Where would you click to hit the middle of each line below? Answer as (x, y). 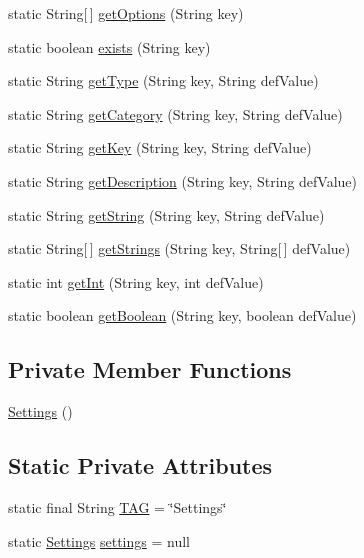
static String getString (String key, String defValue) (166, 214)
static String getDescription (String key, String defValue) (183, 180)
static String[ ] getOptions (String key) (126, 13)
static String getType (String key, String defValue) (163, 80)
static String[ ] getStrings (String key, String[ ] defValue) (179, 248)
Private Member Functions (150, 369)
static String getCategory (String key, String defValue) (175, 113)
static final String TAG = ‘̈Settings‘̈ (117, 506)
